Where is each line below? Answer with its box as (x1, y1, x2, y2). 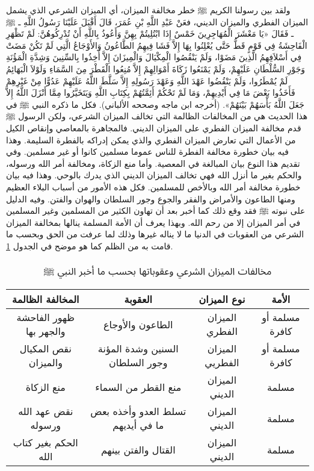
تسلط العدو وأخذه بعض (90, 404, 186, 419)
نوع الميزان (199, 292, 245, 307)
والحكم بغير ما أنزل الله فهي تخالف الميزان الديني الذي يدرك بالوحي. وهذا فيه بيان (6, 169, 302, 181)
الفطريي (205, 355, 239, 370)
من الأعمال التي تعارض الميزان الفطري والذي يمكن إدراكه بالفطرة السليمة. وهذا (6, 133, 296, 146)
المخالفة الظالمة (12, 292, 79, 307)
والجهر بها (25, 324, 66, 338)
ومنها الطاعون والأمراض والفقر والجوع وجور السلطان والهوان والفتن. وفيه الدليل (6, 192, 295, 205)
